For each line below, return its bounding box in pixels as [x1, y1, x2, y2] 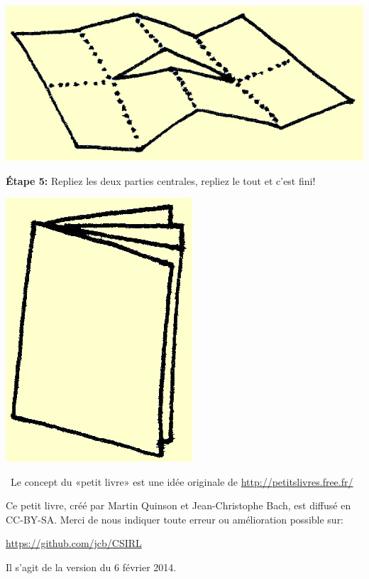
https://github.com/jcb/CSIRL [6, 536, 142, 551]
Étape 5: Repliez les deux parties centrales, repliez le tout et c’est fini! [6, 173, 316, 188]
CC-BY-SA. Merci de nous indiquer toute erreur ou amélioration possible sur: [6, 511, 344, 526]
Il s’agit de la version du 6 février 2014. [6, 560, 177, 575]
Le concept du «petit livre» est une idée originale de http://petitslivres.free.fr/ [11, 474, 353, 489]
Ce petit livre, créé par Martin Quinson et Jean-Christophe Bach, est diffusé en [6, 498, 351, 513]
